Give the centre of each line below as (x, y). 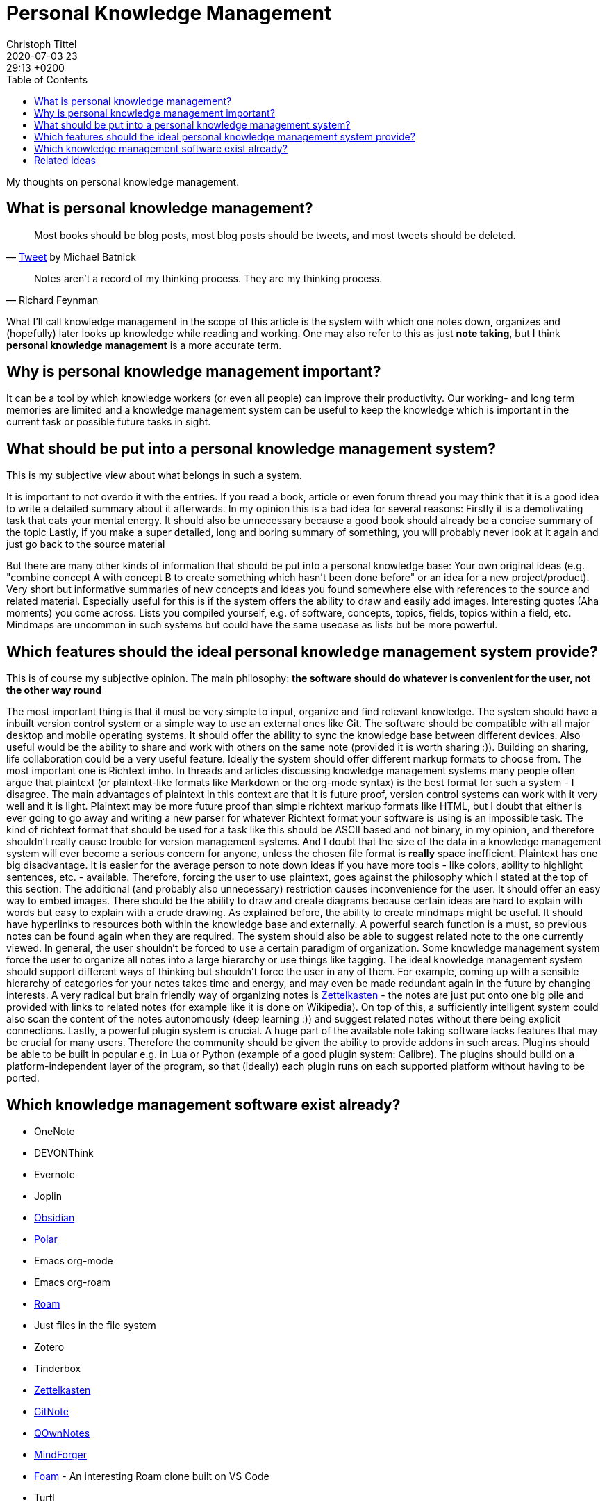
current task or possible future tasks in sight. (109, 422)
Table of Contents (47, 79)
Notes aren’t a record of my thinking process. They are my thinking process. (208, 278)
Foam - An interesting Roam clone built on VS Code (152, 1476)
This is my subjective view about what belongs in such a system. (154, 475)
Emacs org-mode (74, 1260)
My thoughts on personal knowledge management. (123, 181)
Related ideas (65, 160)
